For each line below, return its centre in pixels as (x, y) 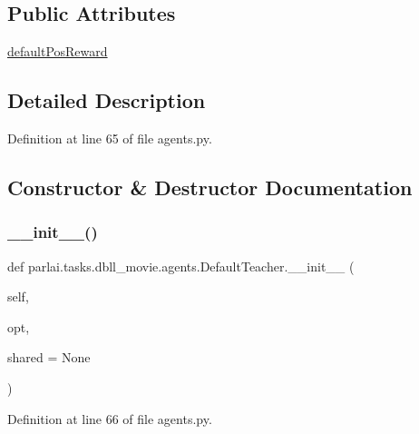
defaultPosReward (58, 51)
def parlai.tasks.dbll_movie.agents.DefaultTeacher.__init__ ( (181, 266)
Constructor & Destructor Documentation (210, 187)
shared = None (49, 357)
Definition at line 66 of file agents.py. (110, 418)
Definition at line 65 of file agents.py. (110, 138)
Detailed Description (107, 100)
